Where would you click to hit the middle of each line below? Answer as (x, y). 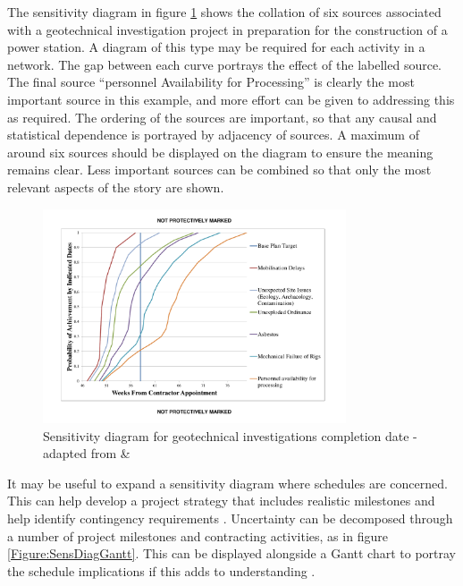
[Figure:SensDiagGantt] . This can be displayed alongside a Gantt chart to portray (231, 553)
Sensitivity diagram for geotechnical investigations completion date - (230, 435)
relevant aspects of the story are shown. (116, 187)
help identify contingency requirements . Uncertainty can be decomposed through (230, 518)
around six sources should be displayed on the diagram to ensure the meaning (220, 152)
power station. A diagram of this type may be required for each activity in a (216, 47)
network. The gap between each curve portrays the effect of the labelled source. (225, 64)
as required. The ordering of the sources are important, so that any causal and (222, 117)
